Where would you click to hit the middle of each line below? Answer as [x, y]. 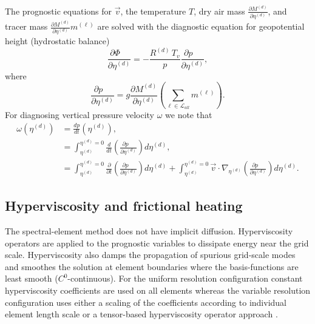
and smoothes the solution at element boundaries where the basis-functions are [152, 266]
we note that [189, 114]
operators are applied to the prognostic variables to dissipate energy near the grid [157, 243]
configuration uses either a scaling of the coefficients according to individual [146, 302]
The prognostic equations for [59, 11]
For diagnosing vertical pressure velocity [80, 114]
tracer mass [26, 26]
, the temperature [153, 11]
